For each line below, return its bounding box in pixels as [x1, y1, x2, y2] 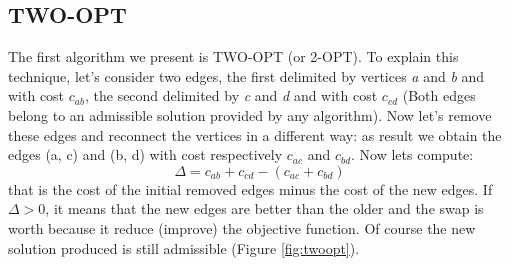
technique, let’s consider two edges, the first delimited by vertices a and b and [8, 65, 485, 86]
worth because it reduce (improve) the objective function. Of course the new [8, 217, 476, 238]
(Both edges [402, 85, 476, 106]
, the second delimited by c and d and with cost [84, 85, 378, 106]
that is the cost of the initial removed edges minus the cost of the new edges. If [8, 178, 493, 199]
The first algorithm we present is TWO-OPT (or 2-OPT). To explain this [8, 46, 459, 67]
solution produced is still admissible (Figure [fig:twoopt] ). [8, 237, 360, 258]
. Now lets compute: [351, 144, 474, 165]
